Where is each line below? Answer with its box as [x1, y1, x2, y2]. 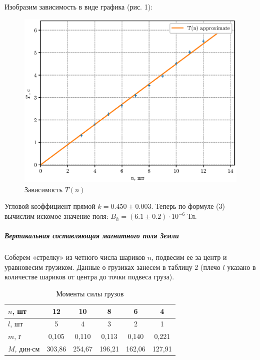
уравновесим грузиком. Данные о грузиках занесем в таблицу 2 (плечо [4, 261, 220, 272]
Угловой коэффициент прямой [4, 201, 95, 211]
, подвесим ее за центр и [151, 252, 227, 262]
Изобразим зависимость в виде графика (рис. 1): [4, 2, 152, 12]
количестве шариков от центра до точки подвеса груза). [4, 271, 174, 282]
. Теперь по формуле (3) [151, 201, 225, 211]
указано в [227, 261, 256, 272]
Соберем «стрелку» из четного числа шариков [4, 252, 145, 262]
